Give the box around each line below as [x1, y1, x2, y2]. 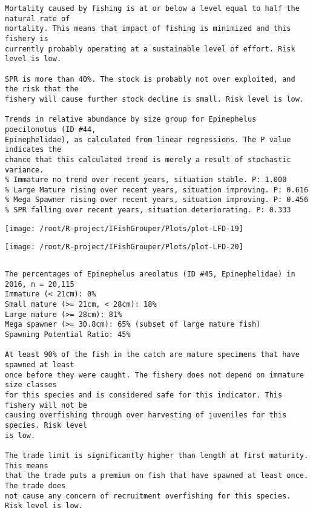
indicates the [5, 145, 62, 154]
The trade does [5, 481, 66, 490]
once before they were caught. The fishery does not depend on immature [5, 370, 304, 379]
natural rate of [5, 14, 70, 23]
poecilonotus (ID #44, [5, 125, 96, 134]
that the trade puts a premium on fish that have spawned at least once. [5, 471, 309, 480]
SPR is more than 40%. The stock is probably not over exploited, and [5, 74, 295, 83]
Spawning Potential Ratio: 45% [5, 330, 131, 339]
